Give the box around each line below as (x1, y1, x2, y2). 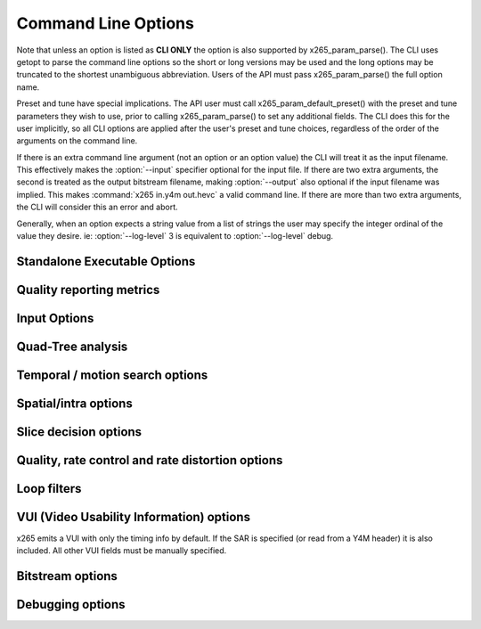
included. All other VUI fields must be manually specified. (16, 545, 227, 556)
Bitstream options (16, 568, 118, 584)
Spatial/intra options (16, 396, 133, 411)
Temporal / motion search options (16, 367, 208, 382)
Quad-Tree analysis (16, 339, 128, 354)
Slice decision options (16, 424, 143, 439)
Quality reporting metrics (16, 282, 160, 298)
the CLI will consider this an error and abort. (16, 201, 178, 213)
